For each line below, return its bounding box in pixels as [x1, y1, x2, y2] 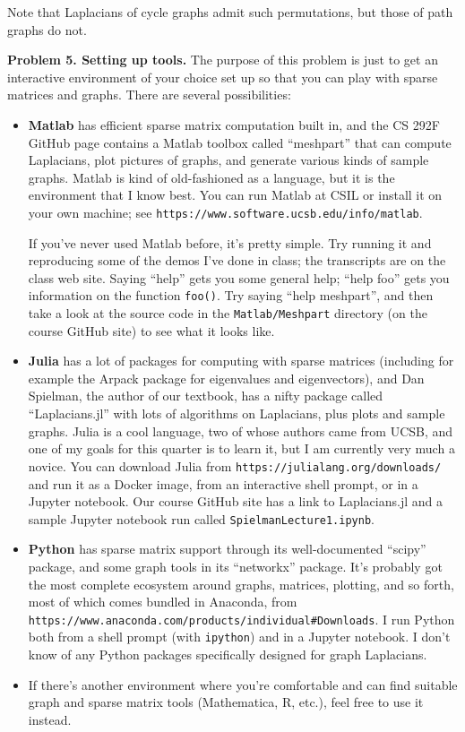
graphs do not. [7, 20, 87, 39]
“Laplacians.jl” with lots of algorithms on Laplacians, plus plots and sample [28, 404, 445, 423]
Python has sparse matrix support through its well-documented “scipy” [28, 539, 426, 558]
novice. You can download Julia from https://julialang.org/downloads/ [28, 456, 442, 475]
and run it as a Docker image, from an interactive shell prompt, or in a [28, 474, 418, 493]
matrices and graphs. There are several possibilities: [7, 85, 291, 104]
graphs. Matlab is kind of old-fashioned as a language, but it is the [28, 168, 395, 186]
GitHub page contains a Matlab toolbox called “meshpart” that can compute [28, 133, 452, 151]
